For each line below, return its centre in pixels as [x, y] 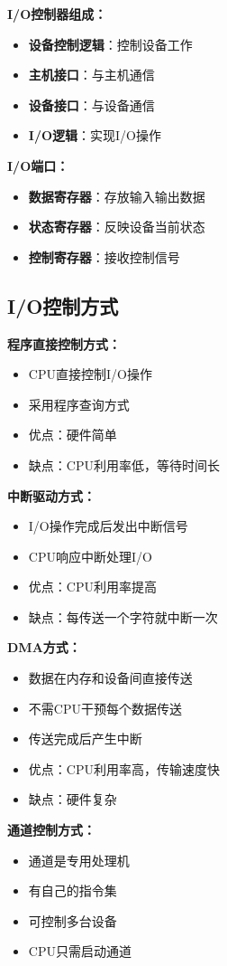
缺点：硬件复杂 [73, 799]
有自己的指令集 [73, 890]
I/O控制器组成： [57, 14]
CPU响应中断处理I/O [90, 556]
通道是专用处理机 [79, 860]
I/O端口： [38, 165]
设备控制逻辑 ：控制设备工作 [110, 44]
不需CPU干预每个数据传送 [105, 708]
